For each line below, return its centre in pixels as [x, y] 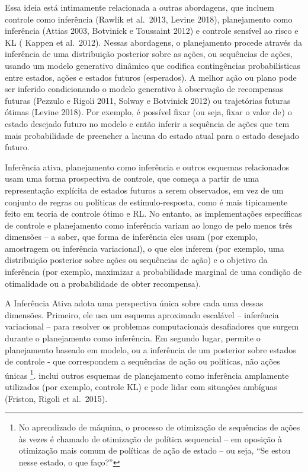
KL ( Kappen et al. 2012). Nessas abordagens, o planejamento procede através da [153, 42]
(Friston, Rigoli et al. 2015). [56, 398]
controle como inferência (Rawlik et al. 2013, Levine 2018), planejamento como [149, 19]
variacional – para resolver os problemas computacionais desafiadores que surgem [152, 326]
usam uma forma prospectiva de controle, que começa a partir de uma [132, 178]
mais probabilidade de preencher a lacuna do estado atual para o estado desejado [152, 135]
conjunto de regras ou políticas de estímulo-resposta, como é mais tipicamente [146, 202]
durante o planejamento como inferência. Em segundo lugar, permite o [133, 338]
